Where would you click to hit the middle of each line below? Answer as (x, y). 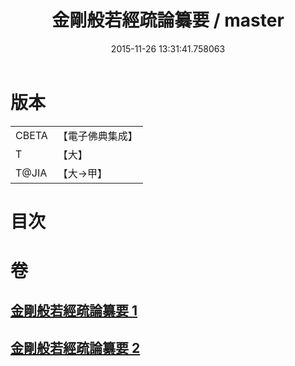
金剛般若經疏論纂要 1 (74, 311)
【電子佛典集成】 (97, 136)
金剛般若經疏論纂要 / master (168, 20)
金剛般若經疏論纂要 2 (75, 347)
